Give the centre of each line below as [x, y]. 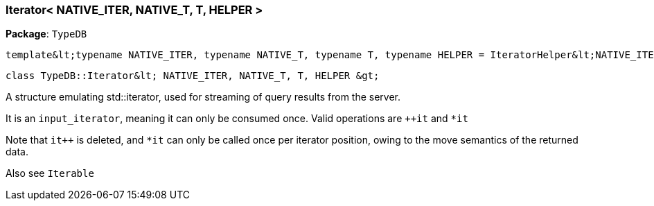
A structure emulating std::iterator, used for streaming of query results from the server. [203, 97]
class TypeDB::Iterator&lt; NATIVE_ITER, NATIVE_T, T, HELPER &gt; [193, 76]
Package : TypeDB [46, 34]
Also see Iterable [50, 173]
